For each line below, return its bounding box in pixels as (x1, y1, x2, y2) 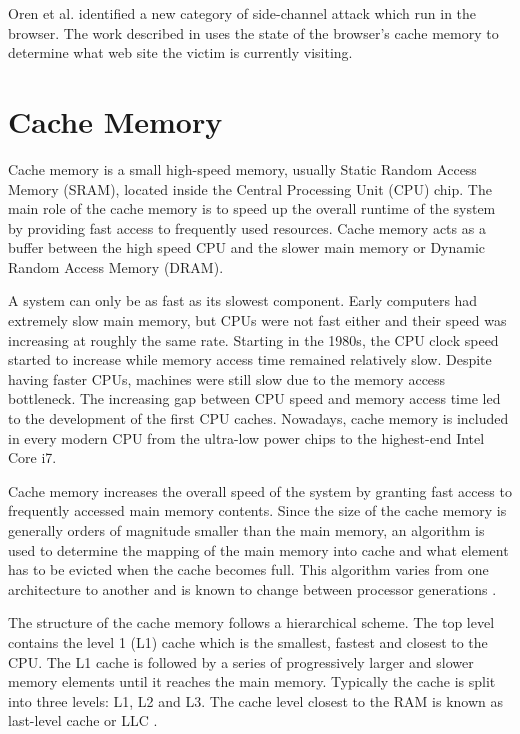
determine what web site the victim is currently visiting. (8, 42, 353, 63)
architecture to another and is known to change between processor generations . (8, 578, 497, 599)
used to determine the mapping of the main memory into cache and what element (8, 539, 509, 560)
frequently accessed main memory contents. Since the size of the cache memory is (8, 500, 507, 521)
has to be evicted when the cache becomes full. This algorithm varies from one (8, 559, 489, 580)
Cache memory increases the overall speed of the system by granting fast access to (8, 480, 512, 501)
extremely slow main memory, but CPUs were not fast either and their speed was (8, 310, 507, 331)
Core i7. (8, 447, 57, 468)
